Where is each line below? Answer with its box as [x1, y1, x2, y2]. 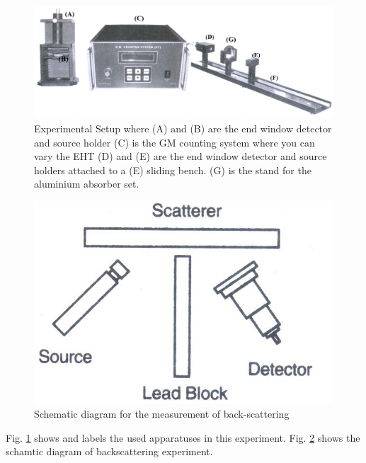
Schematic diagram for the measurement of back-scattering [34, 406, 290, 421]
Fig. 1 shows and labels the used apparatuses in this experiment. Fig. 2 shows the [6, 430, 360, 445]
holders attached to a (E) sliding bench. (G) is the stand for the [34, 162, 311, 177]
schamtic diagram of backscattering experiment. [6, 444, 213, 459]
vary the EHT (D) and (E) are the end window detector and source [34, 149, 327, 164]
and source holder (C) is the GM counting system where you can [34, 135, 315, 149]
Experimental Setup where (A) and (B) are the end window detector [34, 121, 332, 135]
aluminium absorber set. [34, 176, 139, 191]
